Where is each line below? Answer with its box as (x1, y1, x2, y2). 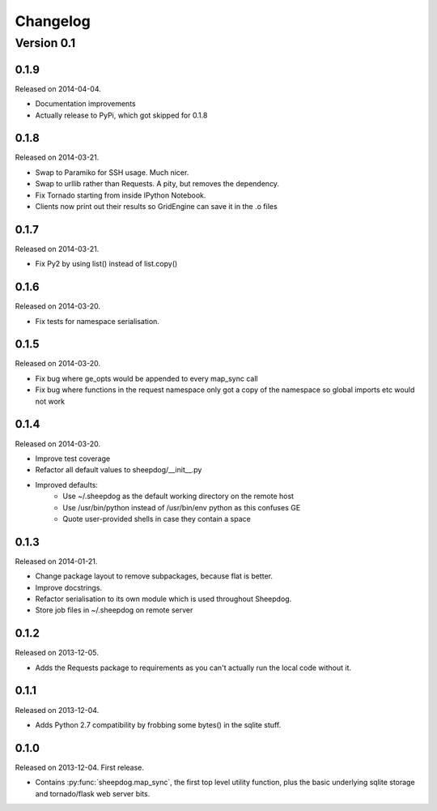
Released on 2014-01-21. (15, 556, 98, 566)
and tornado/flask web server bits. (35, 788, 151, 798)
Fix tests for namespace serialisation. (35, 316, 159, 326)
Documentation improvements (35, 99, 137, 109)
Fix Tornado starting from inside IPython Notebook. (35, 190, 206, 200)
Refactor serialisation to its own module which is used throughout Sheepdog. (35, 594, 292, 604)
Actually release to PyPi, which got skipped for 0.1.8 (35, 110, 208, 120)
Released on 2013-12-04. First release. (15, 762, 145, 772)
